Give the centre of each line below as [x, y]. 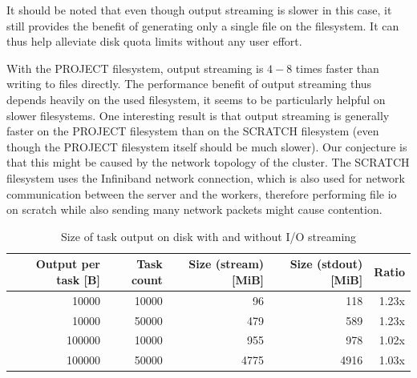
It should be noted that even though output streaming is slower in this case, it [199, 10]
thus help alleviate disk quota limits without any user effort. [154, 41]
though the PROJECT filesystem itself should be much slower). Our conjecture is [207, 146]
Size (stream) [227, 264]
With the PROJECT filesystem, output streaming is [135, 68]
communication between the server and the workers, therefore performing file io [202, 193]
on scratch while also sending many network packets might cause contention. [194, 209]
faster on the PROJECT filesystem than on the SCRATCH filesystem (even [193, 131]
